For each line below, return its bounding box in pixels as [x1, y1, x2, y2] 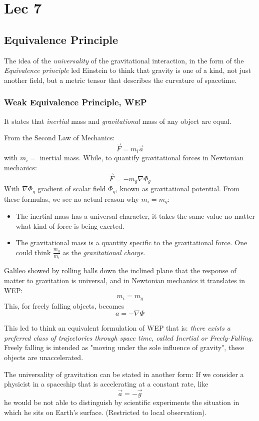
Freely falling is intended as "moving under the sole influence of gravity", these [4, 342, 244, 353]
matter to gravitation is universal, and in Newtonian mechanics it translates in [4, 275, 245, 286]
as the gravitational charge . [62, 247, 145, 257]
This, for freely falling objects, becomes [4, 300, 124, 311]
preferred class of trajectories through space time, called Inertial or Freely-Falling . [4, 332, 253, 343]
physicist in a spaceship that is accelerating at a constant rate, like [4, 379, 208, 389]
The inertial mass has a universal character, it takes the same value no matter [15, 211, 255, 221]
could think [15, 247, 51, 257]
